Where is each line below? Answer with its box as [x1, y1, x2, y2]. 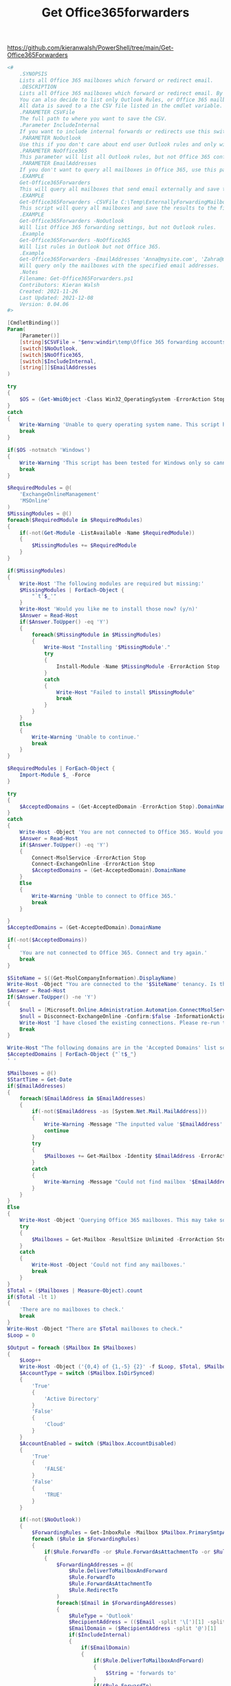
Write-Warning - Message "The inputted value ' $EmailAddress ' [43, 1121, 223, 1128]
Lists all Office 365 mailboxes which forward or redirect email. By [19, 89, 223, 97]
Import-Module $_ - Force [19, 771, 91, 778]
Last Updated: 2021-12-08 [19, 294, 94, 301]
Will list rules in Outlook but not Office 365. [19, 243, 162, 250]
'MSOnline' [19, 497, 51, 505]
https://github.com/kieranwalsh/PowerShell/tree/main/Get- [7, 43, 174, 52]
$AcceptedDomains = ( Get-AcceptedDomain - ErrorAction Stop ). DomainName [19, 803, 229, 810]
